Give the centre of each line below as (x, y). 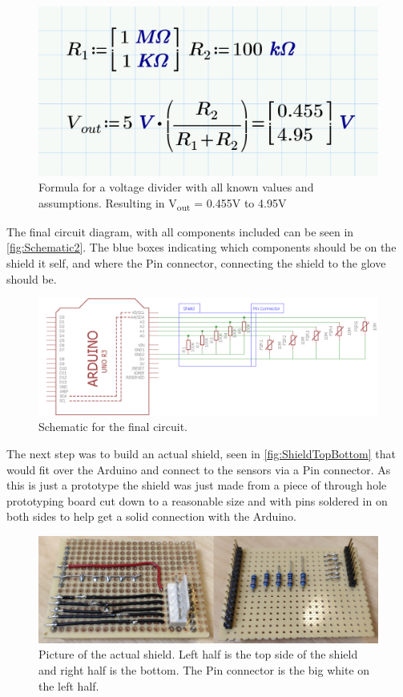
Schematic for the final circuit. (113, 427)
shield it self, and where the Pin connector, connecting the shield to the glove (196, 263)
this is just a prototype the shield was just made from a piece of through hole (197, 485)
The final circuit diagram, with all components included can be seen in (180, 231)
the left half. (69, 685)
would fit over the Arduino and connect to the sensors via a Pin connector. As (199, 469)
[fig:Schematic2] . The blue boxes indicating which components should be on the (201, 247)
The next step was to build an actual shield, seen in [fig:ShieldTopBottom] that (201, 454)
